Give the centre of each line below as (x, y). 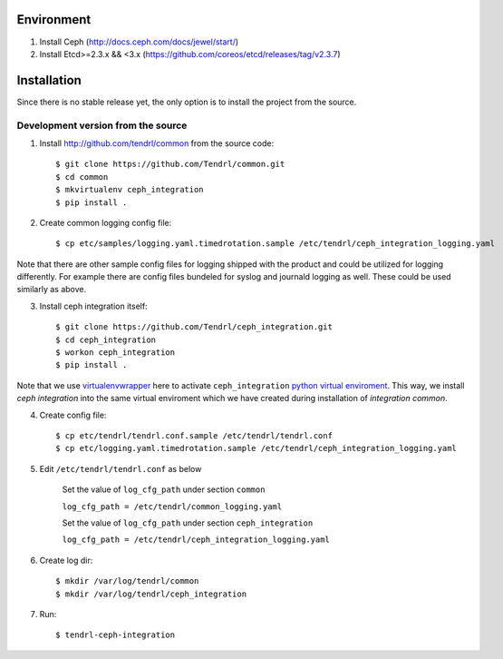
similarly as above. (51, 290)
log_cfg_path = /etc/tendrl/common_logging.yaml (172, 507)
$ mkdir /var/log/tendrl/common (127, 581)
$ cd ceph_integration (106, 339)
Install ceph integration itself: (94, 306)
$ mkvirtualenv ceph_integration (130, 190)
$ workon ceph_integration (116, 353)
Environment (54, 20)
